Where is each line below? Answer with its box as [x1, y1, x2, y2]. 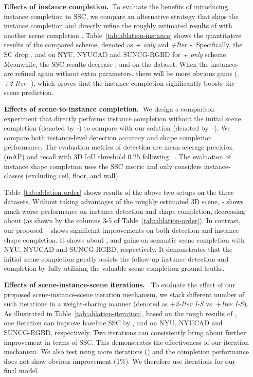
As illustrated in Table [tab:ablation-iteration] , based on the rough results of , [4, 308, 237, 318]
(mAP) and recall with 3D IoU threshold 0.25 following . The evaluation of [4, 151, 231, 161]
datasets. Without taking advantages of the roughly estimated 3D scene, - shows [4, 196, 244, 207]
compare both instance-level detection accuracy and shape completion [4, 132, 212, 142]
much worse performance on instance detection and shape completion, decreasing [4, 206, 245, 216]
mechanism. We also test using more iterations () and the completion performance [4, 346, 249, 357]
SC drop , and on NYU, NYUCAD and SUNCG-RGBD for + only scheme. [4, 49, 228, 59]
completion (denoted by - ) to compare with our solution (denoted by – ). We [4, 123, 231, 133]
